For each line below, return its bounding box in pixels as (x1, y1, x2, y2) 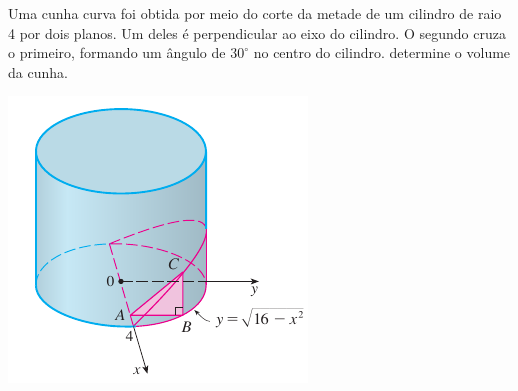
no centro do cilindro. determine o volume (253, 42, 511, 63)
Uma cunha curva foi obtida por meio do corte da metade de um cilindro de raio (8, 3, 502, 23)
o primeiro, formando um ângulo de (8, 42, 226, 63)
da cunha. (8, 61, 68, 82)
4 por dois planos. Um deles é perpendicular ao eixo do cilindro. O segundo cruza (8, 22, 506, 43)
